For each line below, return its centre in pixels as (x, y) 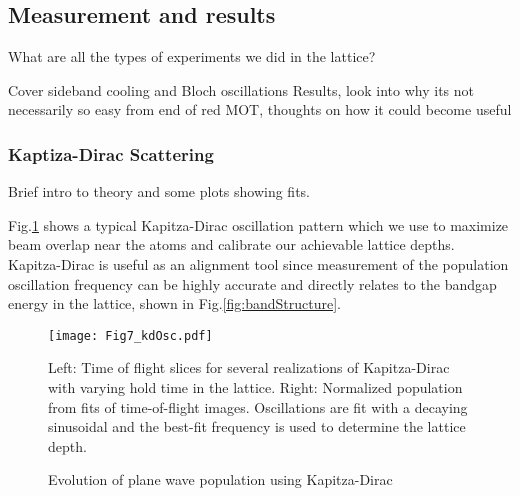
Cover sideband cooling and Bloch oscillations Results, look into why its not (241, 89)
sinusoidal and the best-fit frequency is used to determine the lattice (257, 426)
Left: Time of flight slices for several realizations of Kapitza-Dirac (249, 367)
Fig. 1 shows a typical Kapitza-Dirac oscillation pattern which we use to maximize (258, 224)
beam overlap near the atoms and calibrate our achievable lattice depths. (231, 244)
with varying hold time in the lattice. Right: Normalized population (255, 387)
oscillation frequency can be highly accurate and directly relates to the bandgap (252, 283)
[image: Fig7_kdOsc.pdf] (130, 335)
